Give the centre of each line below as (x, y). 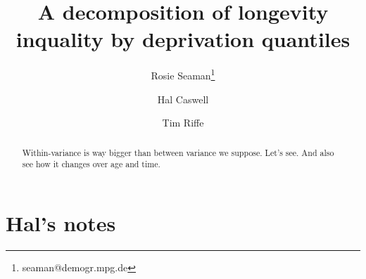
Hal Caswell (183, 99)
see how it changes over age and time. (91, 164)
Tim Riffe (183, 123)
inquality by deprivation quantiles (183, 39)
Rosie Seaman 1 (183, 74)
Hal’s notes (61, 222)
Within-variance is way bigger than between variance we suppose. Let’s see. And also (178, 152)
